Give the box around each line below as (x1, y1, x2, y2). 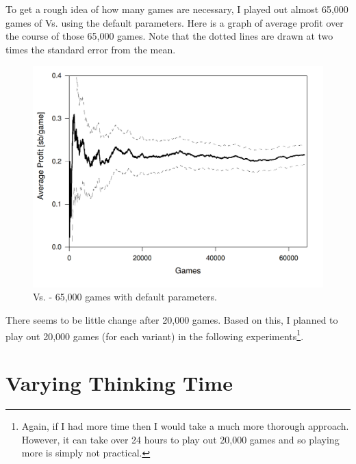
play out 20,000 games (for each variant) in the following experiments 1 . (5, 326, 304, 343)
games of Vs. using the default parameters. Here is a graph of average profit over (5, 15, 344, 29)
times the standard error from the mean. (5, 42, 176, 56)
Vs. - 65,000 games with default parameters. (33, 289, 218, 304)
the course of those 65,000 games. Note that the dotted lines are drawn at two (5, 29, 333, 43)
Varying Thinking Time (5, 368, 233, 396)
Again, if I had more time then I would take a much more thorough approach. (21, 418, 349, 433)
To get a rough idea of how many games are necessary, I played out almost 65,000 (5, 2, 348, 16)
